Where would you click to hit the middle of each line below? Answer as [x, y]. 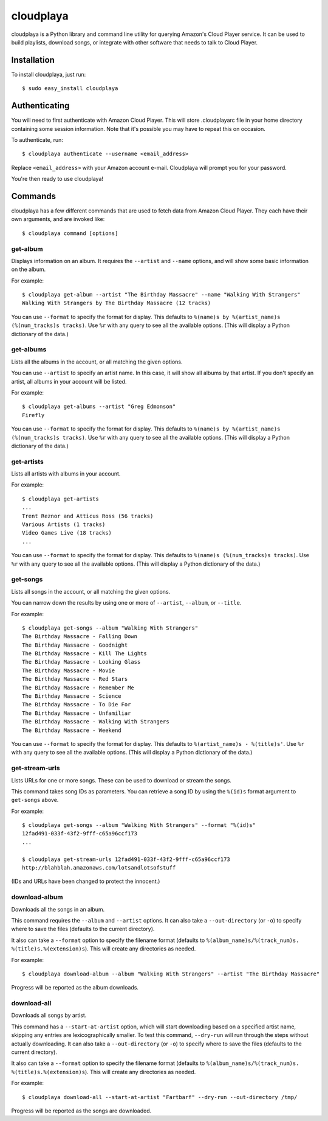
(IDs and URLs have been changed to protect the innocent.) [86, 881]
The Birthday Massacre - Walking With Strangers [96, 722]
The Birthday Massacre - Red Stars [75, 679]
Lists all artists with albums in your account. [66, 474]
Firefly [33, 415]
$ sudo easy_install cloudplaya [70, 89]
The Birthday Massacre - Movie [69, 670]
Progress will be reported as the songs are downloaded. [81, 1111]
